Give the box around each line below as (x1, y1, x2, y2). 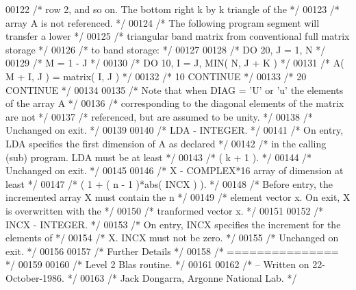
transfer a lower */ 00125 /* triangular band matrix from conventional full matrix (5, 29, 350, 43)
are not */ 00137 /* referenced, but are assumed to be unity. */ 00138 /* (5, 109, 313, 123)
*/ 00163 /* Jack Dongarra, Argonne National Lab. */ (67, 270, 297, 285)
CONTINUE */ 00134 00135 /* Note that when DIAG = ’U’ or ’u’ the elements (5, 82, 344, 97)
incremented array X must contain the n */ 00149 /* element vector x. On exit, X (5, 190, 351, 204)
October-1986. (5, 270, 64, 285)
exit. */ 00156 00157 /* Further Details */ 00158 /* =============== (5, 243, 339, 258)
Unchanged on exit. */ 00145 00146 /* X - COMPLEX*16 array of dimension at (5, 163, 344, 178)
